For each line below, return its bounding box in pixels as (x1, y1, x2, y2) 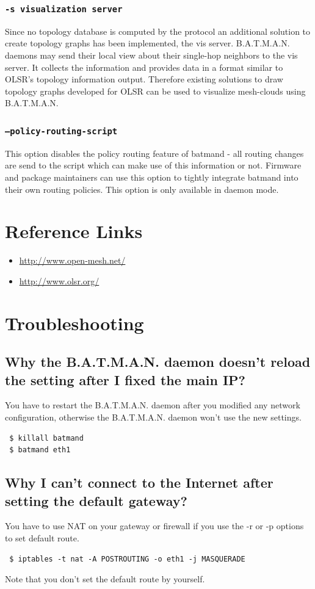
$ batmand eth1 (9, 446, 71, 455)
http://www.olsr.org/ (19, 274, 100, 287)
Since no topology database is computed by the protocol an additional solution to (5, 24, 311, 37)
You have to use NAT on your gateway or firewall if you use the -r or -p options (5, 519, 304, 532)
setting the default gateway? (5, 491, 187, 510)
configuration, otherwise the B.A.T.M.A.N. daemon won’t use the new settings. (5, 410, 302, 423)
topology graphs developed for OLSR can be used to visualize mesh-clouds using (5, 84, 306, 97)
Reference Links (5, 219, 143, 244)
